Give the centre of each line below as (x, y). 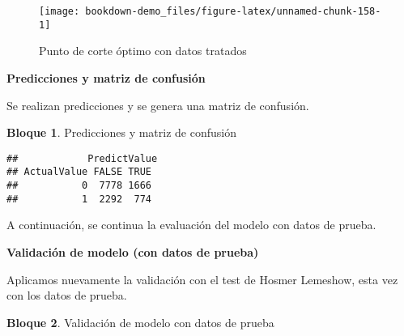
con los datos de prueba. (67, 295)
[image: (60, 11)
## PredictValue (82, 158)
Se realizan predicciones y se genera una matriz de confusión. (158, 105)
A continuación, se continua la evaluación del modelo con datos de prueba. (191, 225)
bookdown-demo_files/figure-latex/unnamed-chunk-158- (233, 11)
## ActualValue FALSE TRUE (79, 172)
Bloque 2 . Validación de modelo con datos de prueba (140, 322)
